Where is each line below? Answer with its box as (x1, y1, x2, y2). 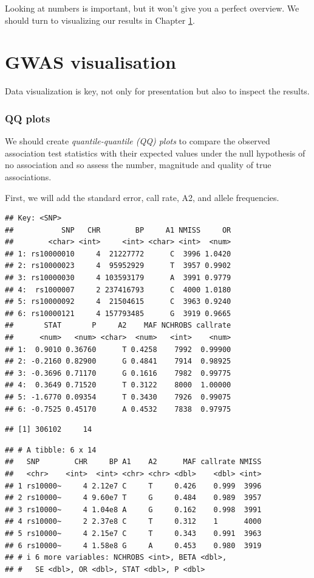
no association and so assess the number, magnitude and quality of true (5, 158, 271, 171)
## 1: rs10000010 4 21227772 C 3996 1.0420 (5, 249, 231, 258)
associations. (5, 170, 52, 183)
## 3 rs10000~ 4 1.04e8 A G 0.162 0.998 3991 (5, 505, 262, 514)
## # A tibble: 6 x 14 (5, 445, 97, 454)
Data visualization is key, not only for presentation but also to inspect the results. (5, 85, 310, 97)
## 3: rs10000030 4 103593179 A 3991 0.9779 (5, 273, 231, 283)
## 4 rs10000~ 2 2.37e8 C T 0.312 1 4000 (5, 517, 262, 526)
